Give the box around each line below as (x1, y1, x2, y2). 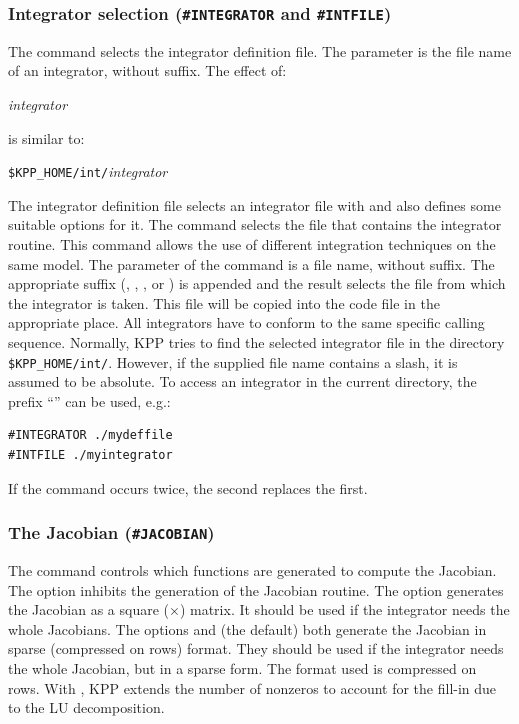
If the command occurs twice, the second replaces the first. (8, 477, 368, 498)
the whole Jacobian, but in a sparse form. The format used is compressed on (8, 657, 477, 678)
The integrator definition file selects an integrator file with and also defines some (8, 194, 501, 215)
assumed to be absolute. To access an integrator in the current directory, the (8, 371, 477, 392)
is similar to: (8, 127, 85, 148)
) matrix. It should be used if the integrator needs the (179, 599, 510, 620)
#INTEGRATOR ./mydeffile (8, 428, 173, 443)
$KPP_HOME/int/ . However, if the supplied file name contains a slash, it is (8, 351, 458, 372)
